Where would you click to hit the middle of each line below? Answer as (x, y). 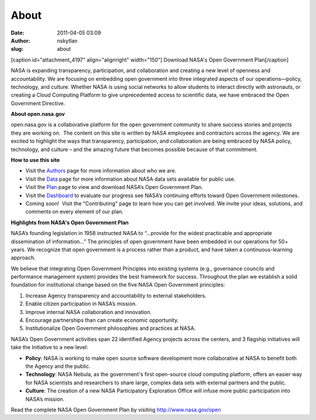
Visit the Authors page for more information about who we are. (101, 171)
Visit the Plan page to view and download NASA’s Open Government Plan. (114, 187)
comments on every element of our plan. (75, 212)
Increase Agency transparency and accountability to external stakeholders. (116, 295)
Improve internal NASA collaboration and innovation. (89, 312)
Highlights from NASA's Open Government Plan (70, 222)
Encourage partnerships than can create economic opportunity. (102, 320)
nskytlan (67, 40)
